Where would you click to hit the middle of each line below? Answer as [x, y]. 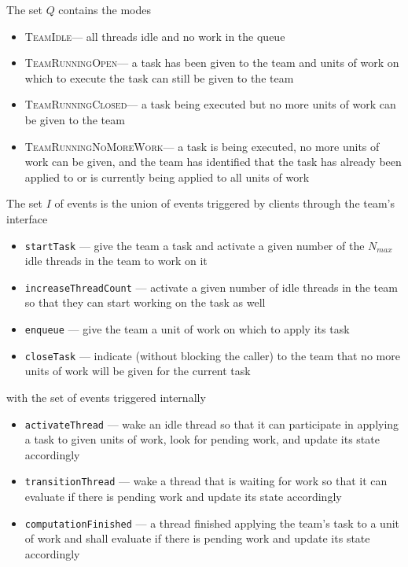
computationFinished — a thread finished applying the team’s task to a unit [212, 523]
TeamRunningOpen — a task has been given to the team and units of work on [212, 63]
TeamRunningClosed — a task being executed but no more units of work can [210, 104]
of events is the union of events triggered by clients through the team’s [224, 203]
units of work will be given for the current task [138, 371]
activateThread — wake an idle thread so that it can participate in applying [212, 423]
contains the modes [105, 9]
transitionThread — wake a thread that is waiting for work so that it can [206, 481]
